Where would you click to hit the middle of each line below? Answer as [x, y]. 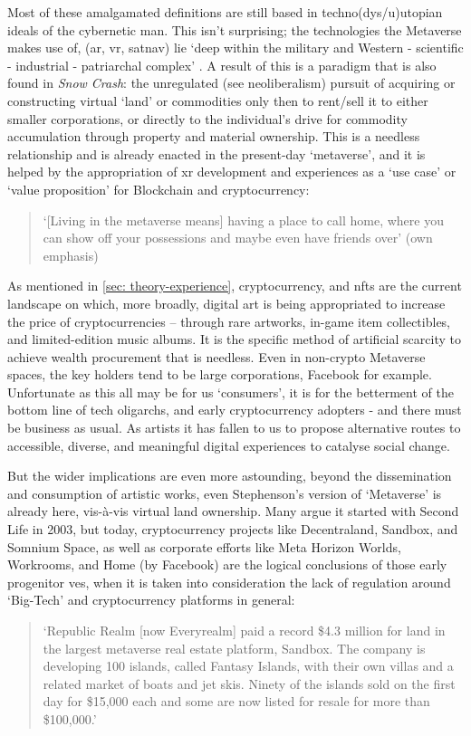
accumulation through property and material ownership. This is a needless [214, 136]
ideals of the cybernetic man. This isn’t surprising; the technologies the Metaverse [235, 29]
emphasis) [71, 255]
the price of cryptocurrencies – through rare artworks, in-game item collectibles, [229, 321]
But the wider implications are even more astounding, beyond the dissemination [230, 476]
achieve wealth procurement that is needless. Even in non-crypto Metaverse [216, 356]
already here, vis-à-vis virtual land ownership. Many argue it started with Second [233, 511]
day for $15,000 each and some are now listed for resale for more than [236, 701]
